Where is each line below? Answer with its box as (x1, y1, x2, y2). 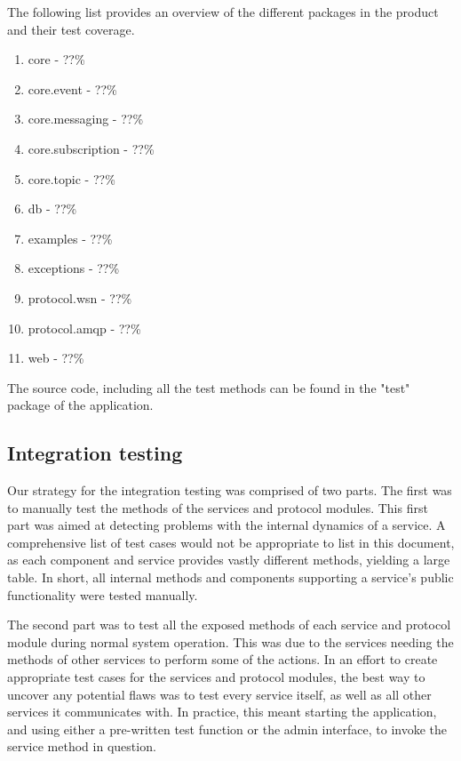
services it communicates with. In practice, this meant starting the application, (7, 702, 437, 721)
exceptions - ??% (28, 259, 120, 277)
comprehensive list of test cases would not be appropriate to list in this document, (7, 533, 455, 551)
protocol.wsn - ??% (28, 288, 132, 307)
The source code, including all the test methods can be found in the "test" (7, 378, 410, 397)
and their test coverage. (7, 20, 135, 38)
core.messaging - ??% (28, 109, 144, 128)
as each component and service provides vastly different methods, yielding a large (7, 550, 450, 569)
